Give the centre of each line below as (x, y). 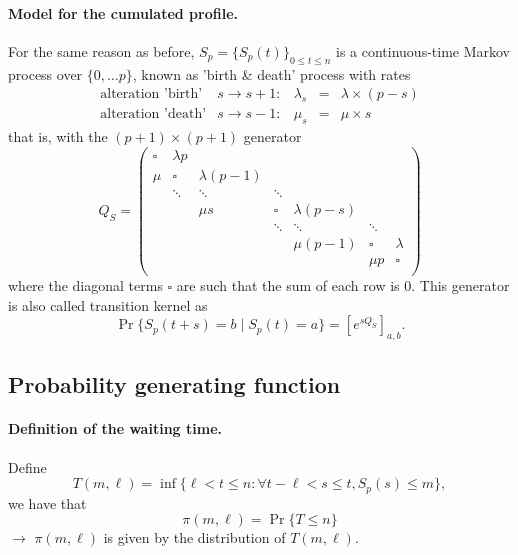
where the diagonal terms (85, 284)
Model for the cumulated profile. (123, 12)
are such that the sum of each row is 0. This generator (343, 284)
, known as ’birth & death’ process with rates (271, 73)
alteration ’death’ (153, 114)
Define (27, 466)
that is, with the (58, 136)
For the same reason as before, (101, 50)
